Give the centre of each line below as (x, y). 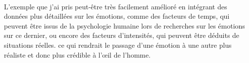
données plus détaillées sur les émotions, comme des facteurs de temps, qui (117, 16)
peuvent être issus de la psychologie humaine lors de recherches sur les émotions (124, 25)
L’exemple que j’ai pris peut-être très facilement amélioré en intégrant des (116, 6)
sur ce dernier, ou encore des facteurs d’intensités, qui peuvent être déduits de (122, 35)
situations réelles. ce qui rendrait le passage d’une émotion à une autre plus (118, 45)
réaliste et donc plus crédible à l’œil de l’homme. (77, 54)
